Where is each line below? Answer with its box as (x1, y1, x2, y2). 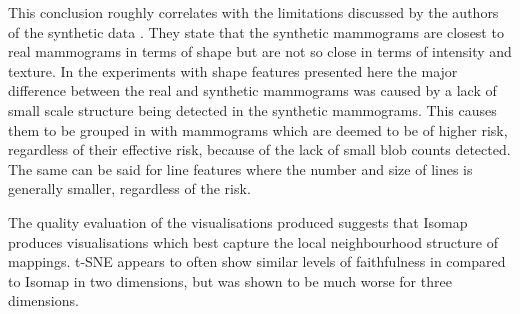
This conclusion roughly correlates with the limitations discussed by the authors (8, 2, 499, 22)
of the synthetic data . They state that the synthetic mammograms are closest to (8, 21, 504, 42)
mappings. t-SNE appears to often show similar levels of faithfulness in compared (8, 251, 506, 272)
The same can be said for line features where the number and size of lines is (8, 158, 473, 179)
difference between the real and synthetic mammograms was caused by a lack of (8, 80, 497, 101)
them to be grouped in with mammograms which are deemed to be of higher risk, (8, 119, 508, 140)
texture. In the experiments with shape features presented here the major (8, 60, 458, 81)
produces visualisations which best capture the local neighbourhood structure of (8, 231, 498, 252)
